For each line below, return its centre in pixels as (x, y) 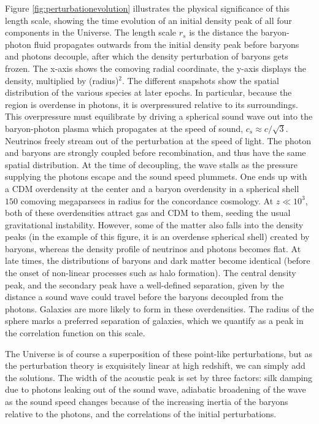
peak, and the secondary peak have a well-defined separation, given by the (144, 284)
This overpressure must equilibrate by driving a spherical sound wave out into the (159, 116)
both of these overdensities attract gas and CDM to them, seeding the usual (148, 213)
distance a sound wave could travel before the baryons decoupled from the (144, 297)
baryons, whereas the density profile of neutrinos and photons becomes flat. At (153, 248)
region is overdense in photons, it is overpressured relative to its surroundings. (152, 104)
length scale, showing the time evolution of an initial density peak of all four (148, 20)
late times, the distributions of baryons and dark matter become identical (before (158, 260)
